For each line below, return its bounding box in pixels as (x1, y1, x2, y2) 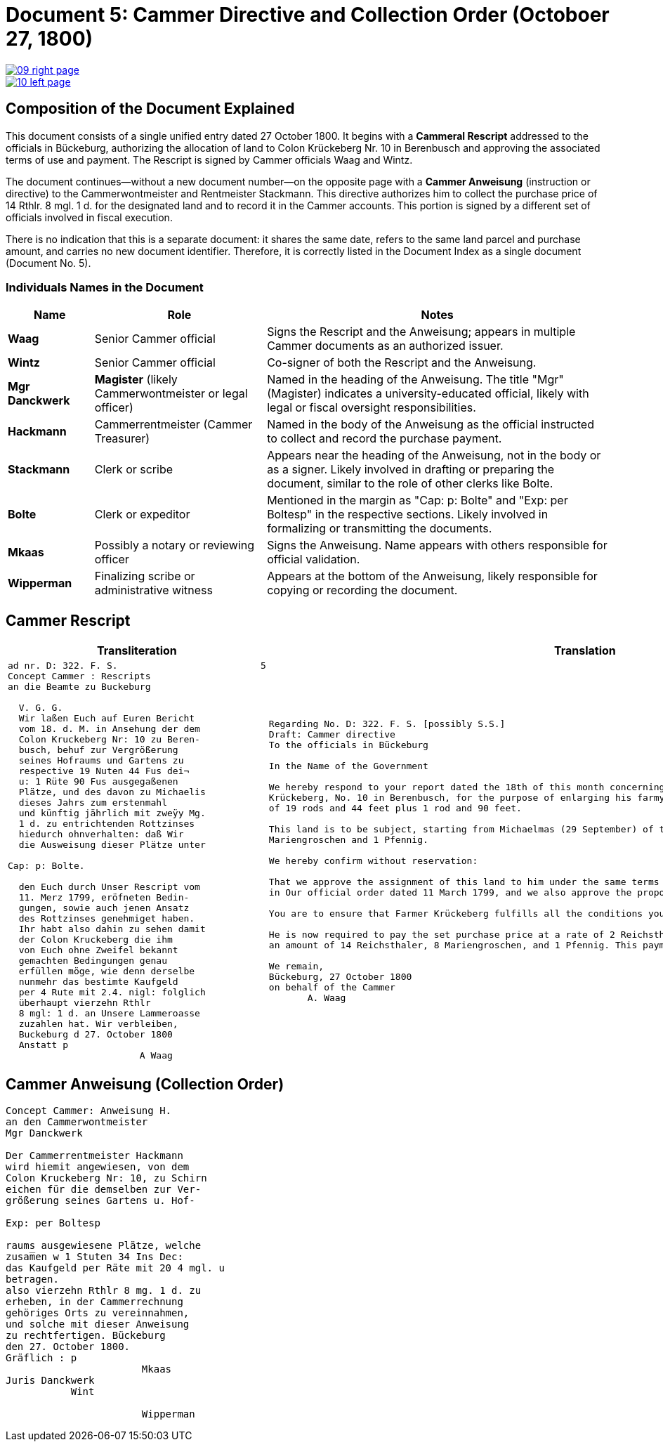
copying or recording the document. (267, 583, 458, 598)
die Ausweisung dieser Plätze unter (18, 839, 206, 851)
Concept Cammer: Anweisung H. (6, 1105, 172, 1117)
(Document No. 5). (6, 256, 91, 269)
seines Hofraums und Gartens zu (18, 755, 184, 766)
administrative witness (94, 583, 213, 598)
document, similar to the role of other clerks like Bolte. (267, 476, 553, 491)
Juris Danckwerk (6, 1375, 95, 1387)
